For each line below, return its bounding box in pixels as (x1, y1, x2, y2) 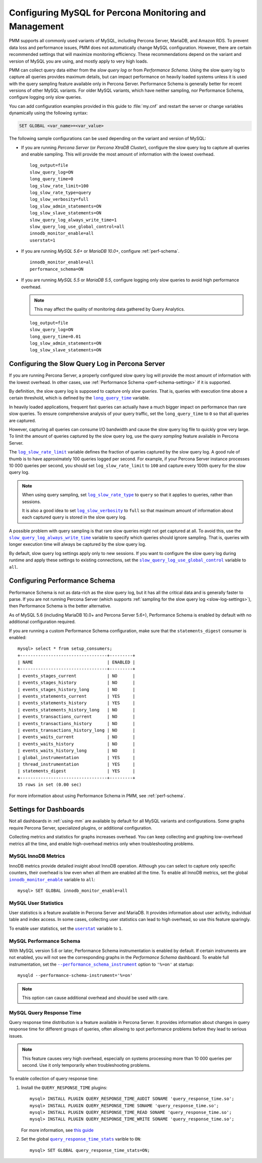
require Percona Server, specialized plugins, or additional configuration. (9, 825, 152, 831)
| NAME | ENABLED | (17, 660, 135, 665)
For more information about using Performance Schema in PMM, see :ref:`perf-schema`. (9, 793, 186, 798)
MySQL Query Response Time (9, 1009, 82, 1016)
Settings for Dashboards (9, 805, 85, 814)
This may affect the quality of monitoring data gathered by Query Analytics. (34, 306, 185, 312)
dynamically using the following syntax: (9, 110, 88, 116)
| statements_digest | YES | (17, 768, 135, 774)
